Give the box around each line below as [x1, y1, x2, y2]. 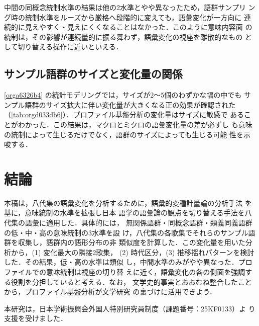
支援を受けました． [4, 313, 67, 323]
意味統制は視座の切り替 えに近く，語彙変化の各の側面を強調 [46, 267, 245, 277]
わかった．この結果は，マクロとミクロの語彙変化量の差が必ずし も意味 [18, 119, 252, 129]
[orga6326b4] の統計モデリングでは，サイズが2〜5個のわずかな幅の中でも [4, 90, 242, 100]
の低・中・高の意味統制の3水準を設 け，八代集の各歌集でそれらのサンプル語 [4, 227, 255, 237]
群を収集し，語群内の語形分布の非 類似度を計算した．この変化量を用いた [4, 237, 245, 248]
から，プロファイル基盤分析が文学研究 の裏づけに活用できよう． [4, 286, 217, 297]
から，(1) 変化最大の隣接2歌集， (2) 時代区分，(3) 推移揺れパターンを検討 [11, 247, 254, 257]
